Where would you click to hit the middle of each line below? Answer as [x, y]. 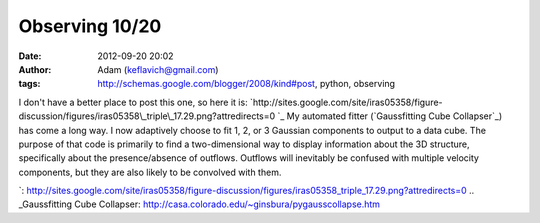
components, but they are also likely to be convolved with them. [150, 172]
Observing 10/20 [90, 26]
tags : [29, 84]
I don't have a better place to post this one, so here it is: [133, 102]
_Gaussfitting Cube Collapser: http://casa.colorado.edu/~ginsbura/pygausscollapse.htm [199, 204]
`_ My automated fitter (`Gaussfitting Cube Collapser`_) [390, 116]
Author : [35, 69]
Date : [30, 56]
